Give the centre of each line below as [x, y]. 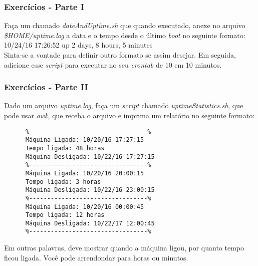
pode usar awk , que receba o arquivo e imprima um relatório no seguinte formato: [130, 115]
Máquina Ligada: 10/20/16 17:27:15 [85, 140]
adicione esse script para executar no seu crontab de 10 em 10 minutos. [113, 64]
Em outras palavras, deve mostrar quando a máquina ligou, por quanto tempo [124, 248]
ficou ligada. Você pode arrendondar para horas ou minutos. [96, 257]
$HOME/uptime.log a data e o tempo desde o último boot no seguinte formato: [125, 35]
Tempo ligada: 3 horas [63, 182]
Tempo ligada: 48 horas [65, 148]
